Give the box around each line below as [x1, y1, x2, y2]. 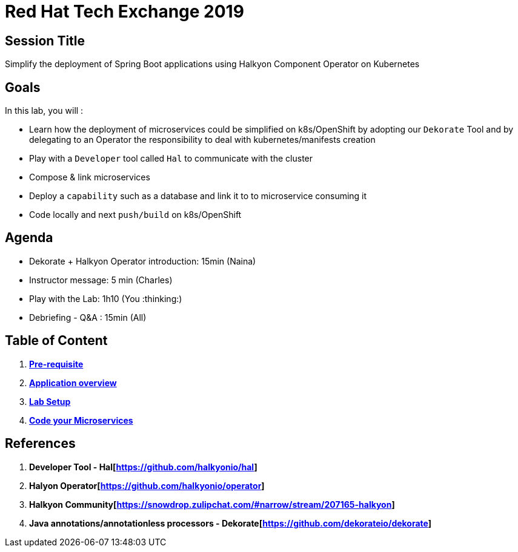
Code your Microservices [29, 415, 133, 425]
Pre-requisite [29, 358, 84, 369]
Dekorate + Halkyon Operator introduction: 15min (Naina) [29, 255, 256, 266]
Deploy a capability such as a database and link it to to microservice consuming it [29, 191, 367, 202]
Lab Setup [29, 396, 71, 407]
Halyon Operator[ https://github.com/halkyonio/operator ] [29, 480, 265, 491]
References [5, 436, 76, 452]
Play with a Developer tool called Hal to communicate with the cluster [29, 153, 313, 164]
